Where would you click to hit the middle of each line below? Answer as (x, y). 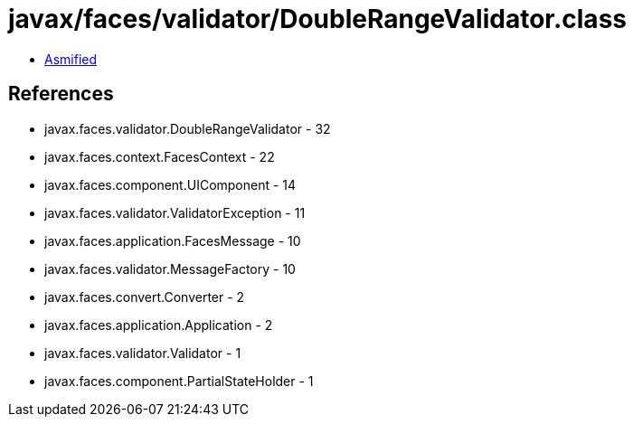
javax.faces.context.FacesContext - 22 (160, 156)
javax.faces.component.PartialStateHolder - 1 (179, 381)
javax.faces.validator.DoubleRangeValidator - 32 (188, 128)
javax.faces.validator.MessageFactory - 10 (170, 269)
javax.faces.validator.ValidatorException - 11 (175, 212)
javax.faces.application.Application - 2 (159, 325)
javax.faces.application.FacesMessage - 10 (173, 240)
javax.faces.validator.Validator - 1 (143, 353)
